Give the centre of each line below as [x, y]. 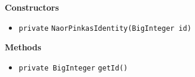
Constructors [32, 7]
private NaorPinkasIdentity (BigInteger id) [105, 28]
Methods [23, 47]
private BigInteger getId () [73, 68]
